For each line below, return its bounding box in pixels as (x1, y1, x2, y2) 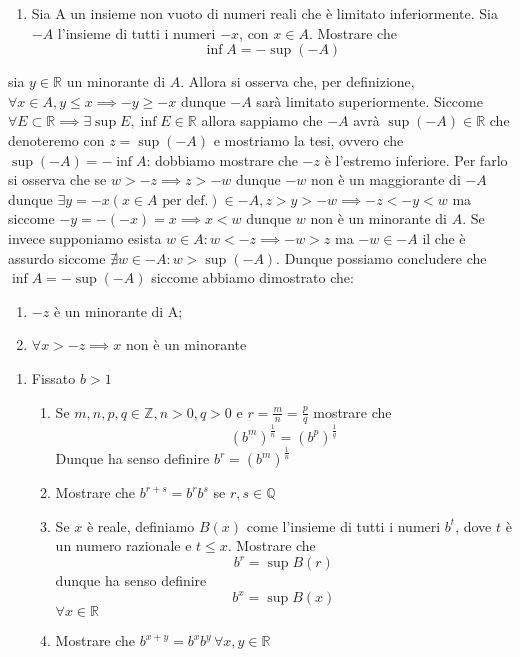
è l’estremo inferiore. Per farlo (324, 149, 508, 170)
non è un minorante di (310, 208, 447, 229)
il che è (422, 227, 466, 248)
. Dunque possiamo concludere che (276, 247, 487, 268)
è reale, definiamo (86, 515, 195, 536)
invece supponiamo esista (8, 227, 162, 248)
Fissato (31, 367, 76, 388)
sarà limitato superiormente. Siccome (256, 90, 483, 111)
